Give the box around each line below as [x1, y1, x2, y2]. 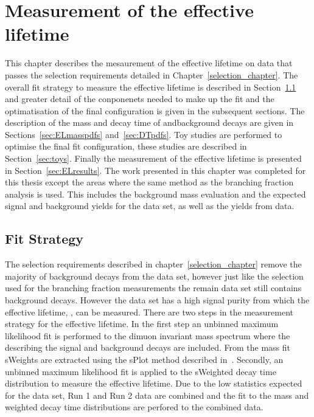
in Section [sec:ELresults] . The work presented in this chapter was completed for [5, 164, 306, 176]
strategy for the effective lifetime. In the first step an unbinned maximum [5, 317, 279, 330]
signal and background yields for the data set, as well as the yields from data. [5, 199, 295, 212]
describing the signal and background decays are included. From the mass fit [5, 341, 290, 354]
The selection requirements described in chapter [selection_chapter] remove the [5, 258, 302, 271]
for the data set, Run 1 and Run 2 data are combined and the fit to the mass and [5, 388, 309, 401]
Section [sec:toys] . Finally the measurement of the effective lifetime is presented [5, 152, 302, 165]
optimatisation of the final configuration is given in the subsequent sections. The [5, 104, 305, 117]
